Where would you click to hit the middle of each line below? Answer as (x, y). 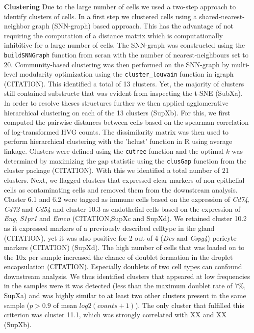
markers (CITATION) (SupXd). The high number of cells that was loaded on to (124, 247)
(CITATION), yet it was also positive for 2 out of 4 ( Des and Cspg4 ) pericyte (120, 237)
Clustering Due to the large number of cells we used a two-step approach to (120, 6)
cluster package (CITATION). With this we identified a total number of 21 (116, 170)
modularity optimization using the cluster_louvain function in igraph (127, 74)
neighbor (17, 26)
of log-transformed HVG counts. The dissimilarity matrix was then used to (116, 131)
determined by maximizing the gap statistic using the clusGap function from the (125, 160)
